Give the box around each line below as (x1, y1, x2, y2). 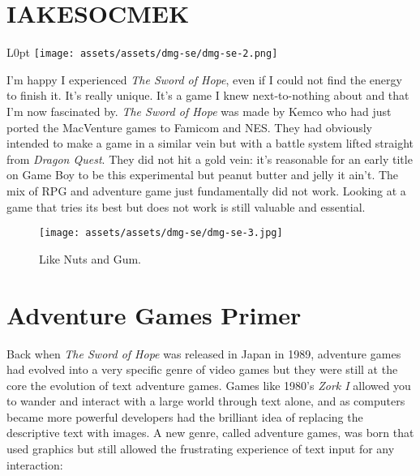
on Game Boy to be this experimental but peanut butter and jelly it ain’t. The (6, 166, 399, 183)
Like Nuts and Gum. (39, 250, 141, 267)
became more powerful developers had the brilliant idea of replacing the (6, 408, 363, 425)
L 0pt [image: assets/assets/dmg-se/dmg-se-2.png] (6, 44, 278, 61)
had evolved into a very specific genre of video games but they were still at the (6, 361, 398, 378)
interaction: (6, 456, 63, 473)
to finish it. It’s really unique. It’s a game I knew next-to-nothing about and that (6, 87, 409, 104)
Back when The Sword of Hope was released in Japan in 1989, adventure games (6, 345, 401, 362)
